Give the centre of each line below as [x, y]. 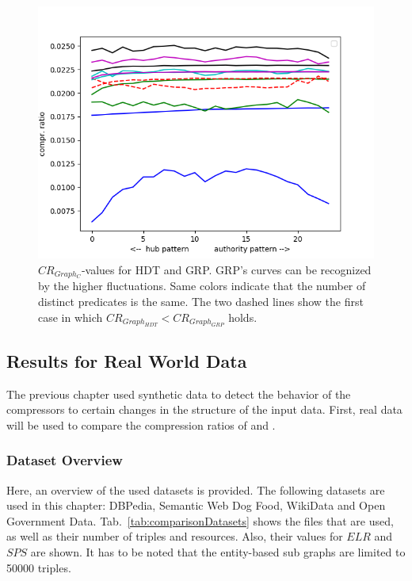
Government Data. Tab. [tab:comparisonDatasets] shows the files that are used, [200, 520]
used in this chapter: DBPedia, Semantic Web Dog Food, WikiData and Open [196, 505]
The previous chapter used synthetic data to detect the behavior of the [179, 394]
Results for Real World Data [127, 360]
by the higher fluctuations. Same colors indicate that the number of [202, 286]
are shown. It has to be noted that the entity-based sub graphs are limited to [218, 552]
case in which [71, 317]
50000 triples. [39, 567]
